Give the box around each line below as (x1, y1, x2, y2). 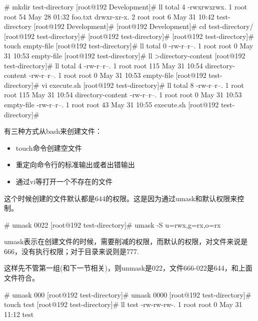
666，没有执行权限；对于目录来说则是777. (4, 246, 139, 256)
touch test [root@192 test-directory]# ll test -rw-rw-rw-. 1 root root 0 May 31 (4, 299, 242, 310)
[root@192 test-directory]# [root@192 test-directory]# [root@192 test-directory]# (4, 30, 254, 41)
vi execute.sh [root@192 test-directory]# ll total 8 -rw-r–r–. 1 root (41, 79, 244, 90)
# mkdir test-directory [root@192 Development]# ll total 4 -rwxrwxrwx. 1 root (4, 1, 247, 11)
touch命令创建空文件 (15, 142, 82, 153)
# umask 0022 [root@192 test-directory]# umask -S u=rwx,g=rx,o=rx (4, 219, 221, 230)
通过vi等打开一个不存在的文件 (15, 176, 113, 186)
